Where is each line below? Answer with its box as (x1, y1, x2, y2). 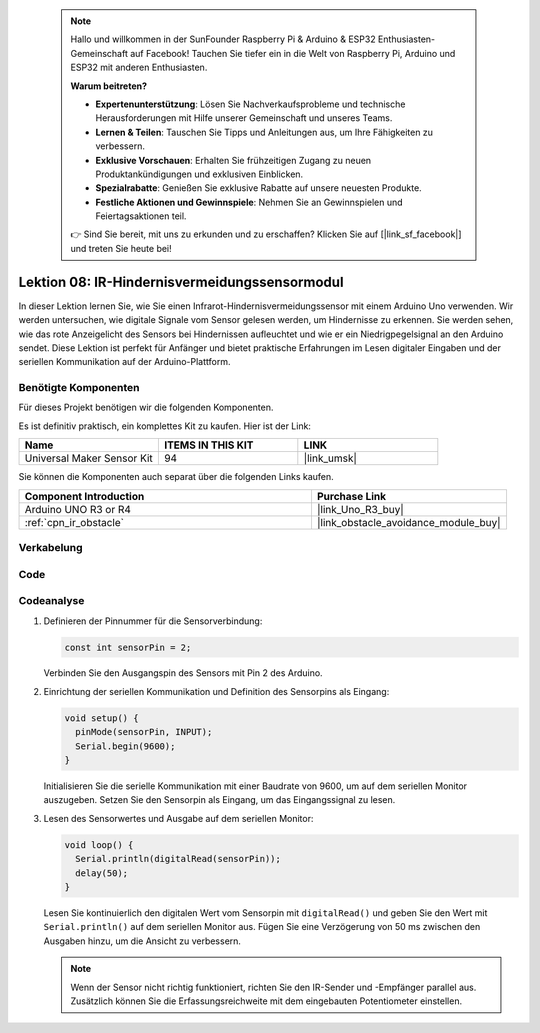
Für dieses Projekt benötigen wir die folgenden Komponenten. (18, 401, 274, 414)
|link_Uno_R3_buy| (316, 502, 404, 516)
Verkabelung (18, 541, 84, 555)
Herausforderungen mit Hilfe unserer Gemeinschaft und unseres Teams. (95, 112, 393, 124)
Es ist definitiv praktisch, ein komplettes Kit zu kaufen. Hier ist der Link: (18, 420, 312, 432)
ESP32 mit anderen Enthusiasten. (70, 61, 208, 74)
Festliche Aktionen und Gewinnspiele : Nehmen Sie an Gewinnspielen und (95, 196, 404, 208)
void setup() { (64, 712, 139, 724)
